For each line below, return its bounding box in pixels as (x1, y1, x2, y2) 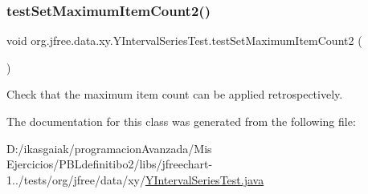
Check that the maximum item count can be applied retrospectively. (6, 86, 343, 103)
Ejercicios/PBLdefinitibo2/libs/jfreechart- (6, 156, 213, 172)
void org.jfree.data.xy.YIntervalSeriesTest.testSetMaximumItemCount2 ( (6, 32, 362, 49)
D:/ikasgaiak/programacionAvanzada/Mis (6, 139, 212, 156)
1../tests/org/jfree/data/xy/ (6, 171, 145, 188)
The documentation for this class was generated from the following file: (6, 113, 356, 129)
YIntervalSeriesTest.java (145, 171, 264, 188)
